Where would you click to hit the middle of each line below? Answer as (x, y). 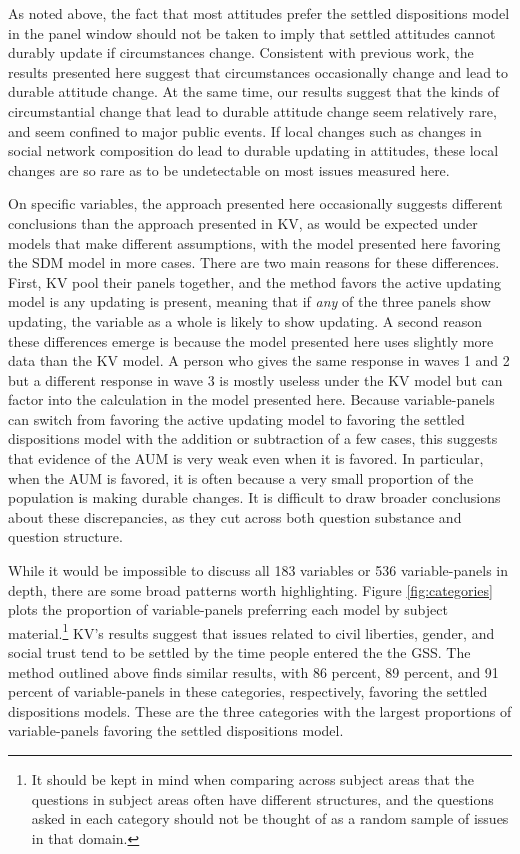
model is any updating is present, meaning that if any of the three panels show (249, 301)
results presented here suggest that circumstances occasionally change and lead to (258, 71)
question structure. (65, 536)
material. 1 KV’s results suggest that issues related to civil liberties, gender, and (251, 631)
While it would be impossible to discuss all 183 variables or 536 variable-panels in (258, 570)
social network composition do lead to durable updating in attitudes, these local (253, 150)
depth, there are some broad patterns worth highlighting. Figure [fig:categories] (250, 589)
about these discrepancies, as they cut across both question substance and (235, 516)
